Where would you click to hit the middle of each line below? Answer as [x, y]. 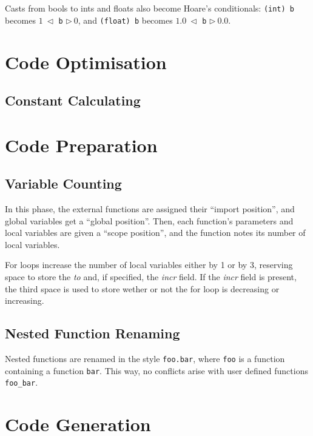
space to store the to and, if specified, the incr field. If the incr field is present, [151, 277]
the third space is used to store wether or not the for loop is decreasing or [142, 288]
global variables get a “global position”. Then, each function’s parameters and [149, 220]
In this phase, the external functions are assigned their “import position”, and [150, 209]
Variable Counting [63, 183]
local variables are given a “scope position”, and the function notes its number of [155, 233]
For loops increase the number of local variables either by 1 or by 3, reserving [149, 265]
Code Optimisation [86, 62]
